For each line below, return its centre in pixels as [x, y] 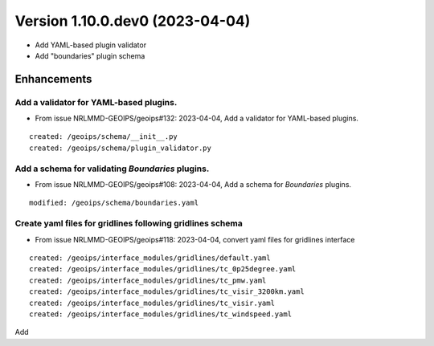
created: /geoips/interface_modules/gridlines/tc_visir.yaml [152, 303]
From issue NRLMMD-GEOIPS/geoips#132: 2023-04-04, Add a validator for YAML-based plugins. [197, 118]
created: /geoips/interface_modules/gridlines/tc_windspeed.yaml [161, 314]
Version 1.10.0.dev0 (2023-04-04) [133, 21]
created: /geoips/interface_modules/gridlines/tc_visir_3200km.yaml [167, 292]
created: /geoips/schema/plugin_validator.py [121, 148]
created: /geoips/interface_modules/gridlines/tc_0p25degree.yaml [163, 269]
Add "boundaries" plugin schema [90, 55]
